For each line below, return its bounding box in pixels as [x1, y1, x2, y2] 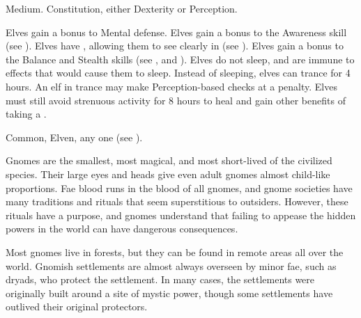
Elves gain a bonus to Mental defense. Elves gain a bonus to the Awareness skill [6, 24, 347, 39]
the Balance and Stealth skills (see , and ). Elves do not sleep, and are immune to [6, 51, 355, 66]
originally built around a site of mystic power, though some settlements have [6, 285, 333, 300]
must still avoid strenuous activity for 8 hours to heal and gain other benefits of [6, 93, 346, 107]
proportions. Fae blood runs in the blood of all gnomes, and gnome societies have [6, 180, 353, 195]
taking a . [6, 106, 47, 121]
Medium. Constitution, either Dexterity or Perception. [6, 1, 238, 15]
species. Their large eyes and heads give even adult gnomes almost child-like [6, 166, 330, 181]
